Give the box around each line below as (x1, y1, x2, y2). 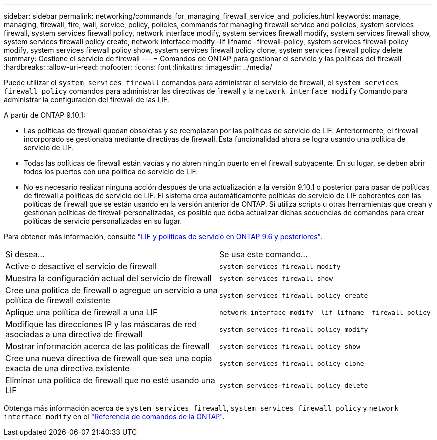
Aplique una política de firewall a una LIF (5, 307, 158, 317)
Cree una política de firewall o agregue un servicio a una (5, 285, 218, 295)
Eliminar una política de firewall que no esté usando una (5, 375, 215, 385)
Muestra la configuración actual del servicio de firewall (5, 273, 212, 283)
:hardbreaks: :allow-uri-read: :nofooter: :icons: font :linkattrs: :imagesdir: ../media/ (4, 63, 272, 71)
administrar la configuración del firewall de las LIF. (4, 95, 169, 104)
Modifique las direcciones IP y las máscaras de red (5, 319, 197, 329)
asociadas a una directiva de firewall (5, 329, 143, 339)
